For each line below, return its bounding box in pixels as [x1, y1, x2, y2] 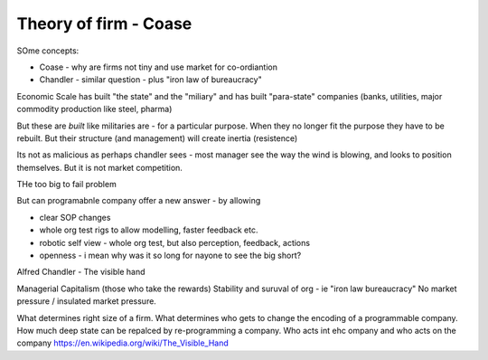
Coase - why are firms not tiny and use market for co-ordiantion [39, 62, 277, 72]
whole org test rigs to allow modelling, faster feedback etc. [39, 224, 258, 235]
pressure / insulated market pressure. [16, 296, 157, 307]
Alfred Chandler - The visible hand [16, 267, 145, 278]
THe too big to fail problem [16, 179, 117, 190]
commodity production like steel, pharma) [16, 104, 173, 115]
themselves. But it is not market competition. [16, 162, 183, 173]
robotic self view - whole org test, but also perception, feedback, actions [39, 237, 311, 248]
